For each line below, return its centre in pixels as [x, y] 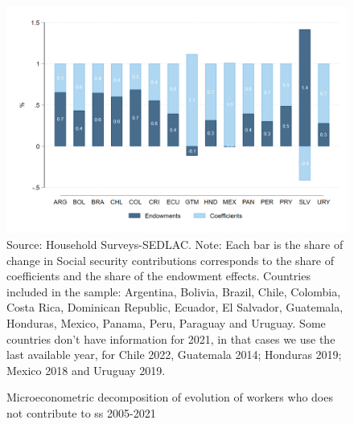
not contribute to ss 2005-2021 [81, 412]
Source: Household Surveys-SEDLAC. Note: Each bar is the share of [175, 244]
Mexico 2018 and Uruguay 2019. [86, 370]
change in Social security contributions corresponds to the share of [170, 260]
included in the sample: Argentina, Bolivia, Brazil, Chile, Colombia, [174, 291]
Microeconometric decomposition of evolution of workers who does [170, 397]
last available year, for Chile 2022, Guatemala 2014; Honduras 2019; [174, 355]
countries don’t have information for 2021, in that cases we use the [171, 338]
